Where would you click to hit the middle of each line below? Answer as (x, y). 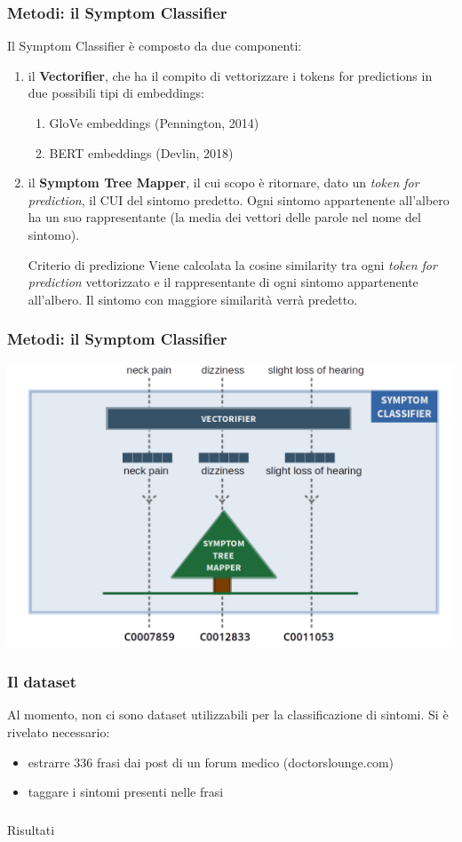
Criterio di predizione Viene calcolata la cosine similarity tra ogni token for (232, 264)
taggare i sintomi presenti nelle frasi (126, 792)
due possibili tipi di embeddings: (116, 93)
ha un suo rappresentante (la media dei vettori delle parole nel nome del (224, 217)
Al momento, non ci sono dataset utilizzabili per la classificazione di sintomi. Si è (228, 715)
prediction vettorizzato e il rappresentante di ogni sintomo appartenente (223, 282)
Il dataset (42, 682)
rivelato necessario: (59, 731)
